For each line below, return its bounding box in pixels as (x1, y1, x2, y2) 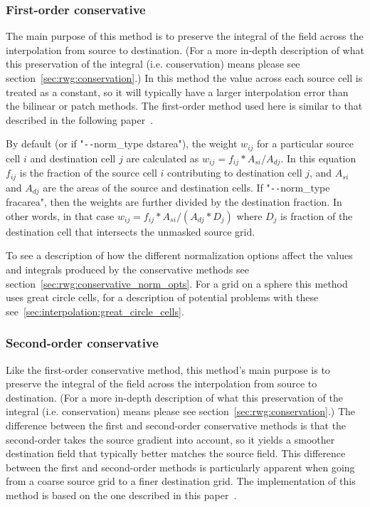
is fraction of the (280, 208, 353, 223)
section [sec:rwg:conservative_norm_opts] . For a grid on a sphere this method (6, 276, 348, 291)
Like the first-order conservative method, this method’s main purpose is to (6, 362, 330, 377)
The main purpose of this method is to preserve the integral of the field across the (6, 28, 364, 43)
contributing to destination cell (167, 165, 302, 180)
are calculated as (126, 150, 199, 165)
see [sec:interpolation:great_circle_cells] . (6, 303, 184, 318)
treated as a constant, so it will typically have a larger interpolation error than (6, 84, 349, 99)
